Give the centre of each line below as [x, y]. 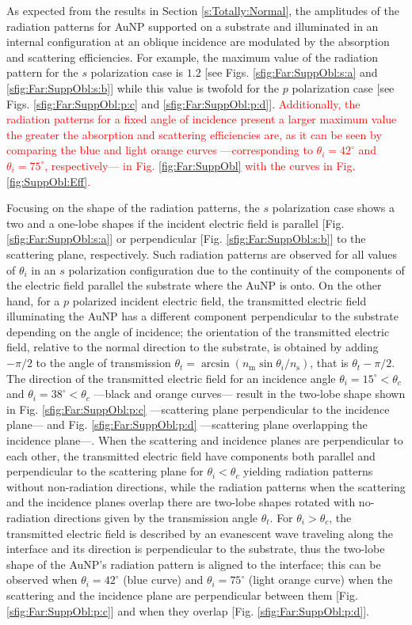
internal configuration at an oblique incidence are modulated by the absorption [198, 42]
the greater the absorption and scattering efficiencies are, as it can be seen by [194, 134]
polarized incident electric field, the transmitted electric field [219, 300]
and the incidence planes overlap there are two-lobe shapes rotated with [181, 502]
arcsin [215, 364]
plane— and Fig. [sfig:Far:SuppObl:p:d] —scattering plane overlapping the [187, 424]
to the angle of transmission [103, 363]
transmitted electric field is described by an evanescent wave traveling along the [200, 533]
